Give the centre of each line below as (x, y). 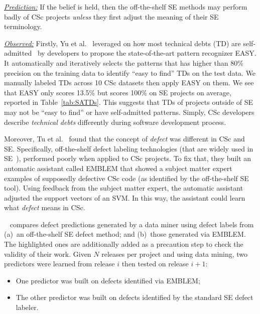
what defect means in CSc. (45, 207)
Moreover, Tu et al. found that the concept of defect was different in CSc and (124, 139)
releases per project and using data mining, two (175, 254)
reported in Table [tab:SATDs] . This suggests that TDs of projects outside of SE (129, 102)
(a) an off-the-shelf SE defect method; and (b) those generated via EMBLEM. (125, 234)
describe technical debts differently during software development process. (115, 122)
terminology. (23, 26)
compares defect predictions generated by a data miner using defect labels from (132, 224)
